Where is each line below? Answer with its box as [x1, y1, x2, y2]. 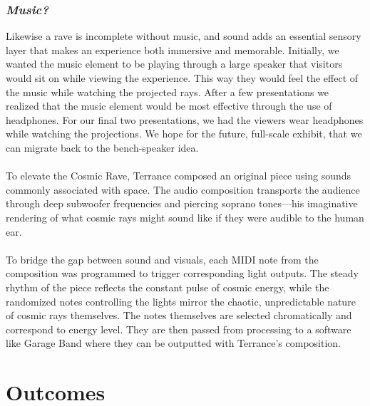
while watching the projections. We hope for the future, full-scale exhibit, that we [6, 126, 362, 141]
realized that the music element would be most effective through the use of [6, 98, 332, 113]
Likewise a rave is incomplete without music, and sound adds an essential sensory [6, 28, 361, 43]
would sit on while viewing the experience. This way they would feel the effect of [6, 71, 359, 85]
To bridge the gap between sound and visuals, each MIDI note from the [6, 251, 319, 266]
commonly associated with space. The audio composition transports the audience [6, 182, 360, 197]
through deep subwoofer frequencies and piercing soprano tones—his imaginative [6, 196, 358, 211]
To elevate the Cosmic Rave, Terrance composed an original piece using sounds [6, 168, 351, 183]
